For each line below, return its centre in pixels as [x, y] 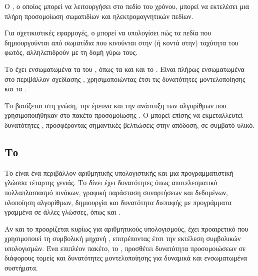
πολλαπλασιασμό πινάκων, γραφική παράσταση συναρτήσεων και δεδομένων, [116, 192]
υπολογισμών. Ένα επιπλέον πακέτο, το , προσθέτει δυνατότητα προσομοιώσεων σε [125, 248]
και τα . [16, 89]
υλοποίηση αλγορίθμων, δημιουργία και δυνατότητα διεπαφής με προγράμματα [118, 202]
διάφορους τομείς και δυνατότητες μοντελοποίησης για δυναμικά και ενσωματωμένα [126, 258]
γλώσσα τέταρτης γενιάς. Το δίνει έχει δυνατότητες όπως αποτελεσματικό [111, 182]
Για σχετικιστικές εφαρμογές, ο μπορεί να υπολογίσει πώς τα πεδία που [108, 33]
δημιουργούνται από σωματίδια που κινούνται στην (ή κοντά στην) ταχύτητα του [121, 42]
